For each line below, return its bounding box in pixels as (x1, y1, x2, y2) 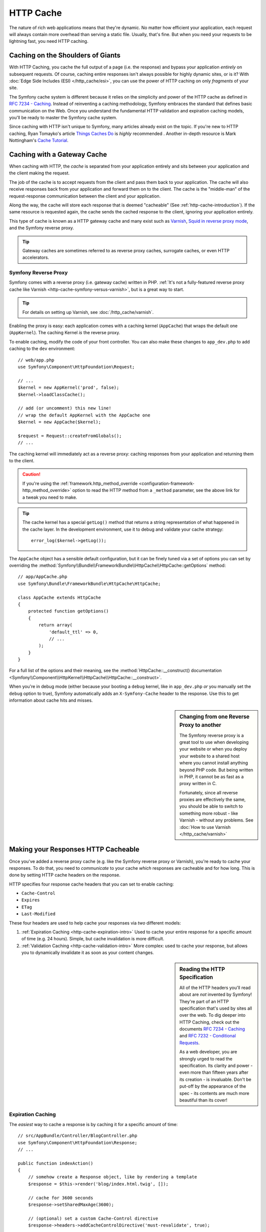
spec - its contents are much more (179, 1090, 250, 1096)
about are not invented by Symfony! (179, 992, 252, 997)
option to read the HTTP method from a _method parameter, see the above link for (72, 487, 240, 493)
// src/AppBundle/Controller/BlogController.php (18, 1133, 137, 1138)
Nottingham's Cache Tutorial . (9, 137, 68, 143)
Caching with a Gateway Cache (9, 150, 107, 159)
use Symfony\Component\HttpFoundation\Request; (18, 364, 135, 370)
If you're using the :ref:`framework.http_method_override (22, 480, 138, 486)
